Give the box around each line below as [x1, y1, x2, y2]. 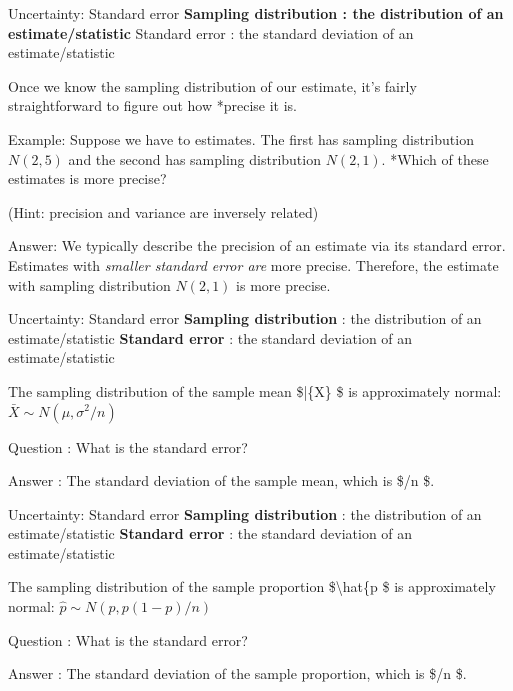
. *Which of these [381, 148, 489, 169]
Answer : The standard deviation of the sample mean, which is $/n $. [8, 470, 435, 491]
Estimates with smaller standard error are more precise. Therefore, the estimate [8, 254, 499, 275]
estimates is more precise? [8, 168, 167, 189]
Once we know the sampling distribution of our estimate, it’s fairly [8, 75, 417, 96]
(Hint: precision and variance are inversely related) [8, 201, 319, 222]
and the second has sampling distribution [68, 148, 321, 169]
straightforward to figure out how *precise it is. [8, 95, 297, 116]
